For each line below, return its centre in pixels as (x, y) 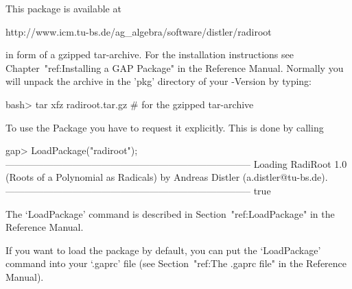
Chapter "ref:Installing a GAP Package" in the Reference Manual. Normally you (175, 67)
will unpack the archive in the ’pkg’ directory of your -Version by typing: (159, 81)
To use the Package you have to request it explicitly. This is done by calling (165, 127)
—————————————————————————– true (138, 190)
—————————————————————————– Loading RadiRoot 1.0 (176, 163)
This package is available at (63, 8)
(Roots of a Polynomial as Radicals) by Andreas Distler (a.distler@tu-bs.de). (167, 177)
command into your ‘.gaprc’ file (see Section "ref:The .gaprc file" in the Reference (176, 263)
